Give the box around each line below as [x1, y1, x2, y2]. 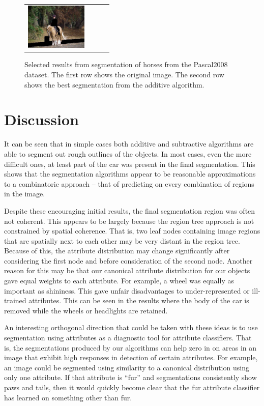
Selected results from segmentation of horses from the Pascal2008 [24, 59, 228, 70]
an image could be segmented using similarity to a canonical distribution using [4, 362, 249, 372]
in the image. [4, 188, 45, 199]
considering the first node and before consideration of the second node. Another [4, 255, 253, 266]
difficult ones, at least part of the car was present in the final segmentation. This [4, 158, 255, 169]
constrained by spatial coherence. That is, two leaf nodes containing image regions [4, 225, 260, 236]
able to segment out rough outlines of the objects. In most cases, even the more [4, 148, 252, 159]
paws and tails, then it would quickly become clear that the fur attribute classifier [4, 382, 260, 393]
